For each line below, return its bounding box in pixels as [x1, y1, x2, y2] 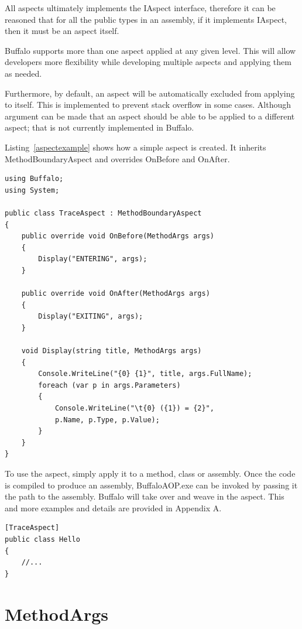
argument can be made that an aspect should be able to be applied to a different [5, 110, 295, 122]
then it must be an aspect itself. [5, 25, 119, 37]
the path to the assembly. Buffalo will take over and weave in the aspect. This [5, 490, 284, 502]
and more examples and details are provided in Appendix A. [5, 501, 222, 514]
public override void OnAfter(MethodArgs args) [21, 289, 210, 298]
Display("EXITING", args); [38, 312, 143, 321]
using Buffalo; [5, 175, 64, 183]
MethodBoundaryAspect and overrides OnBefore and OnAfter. [5, 152, 230, 165]
